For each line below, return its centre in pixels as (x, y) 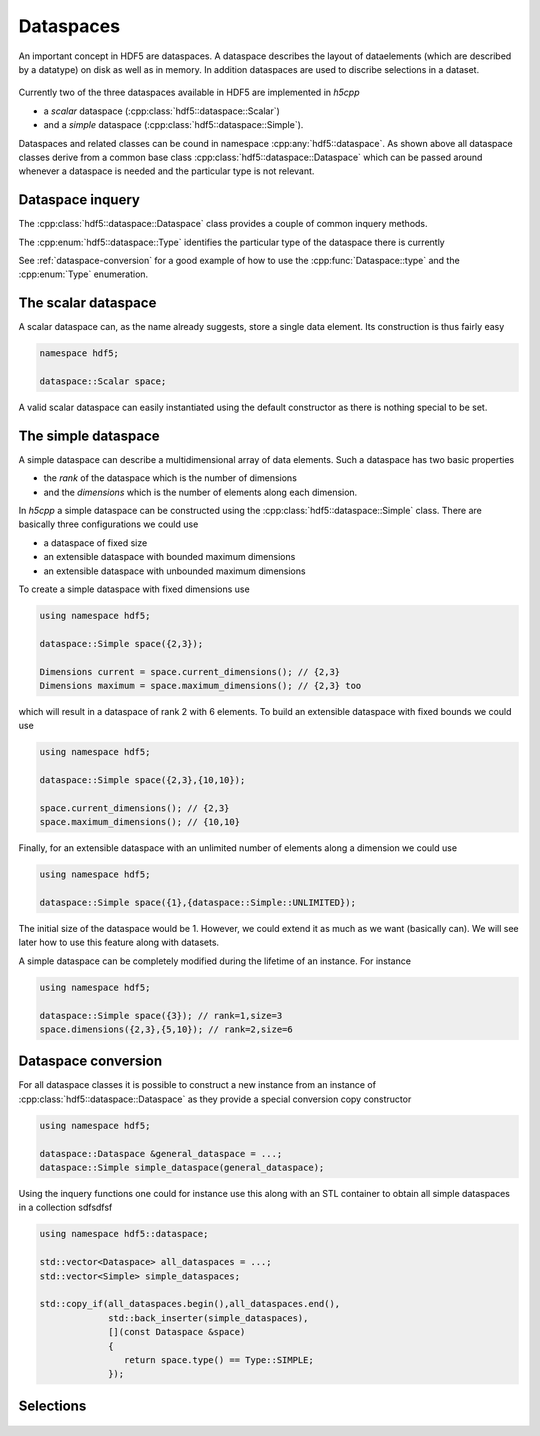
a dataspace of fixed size (95, 542)
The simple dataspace (89, 435)
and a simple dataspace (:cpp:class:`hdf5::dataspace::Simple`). (173, 125)
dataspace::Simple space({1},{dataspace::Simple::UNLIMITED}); (198, 903)
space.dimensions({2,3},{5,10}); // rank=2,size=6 (166, 1029)
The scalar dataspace (87, 303)
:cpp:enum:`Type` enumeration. (83, 274)
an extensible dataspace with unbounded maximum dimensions (174, 571)
